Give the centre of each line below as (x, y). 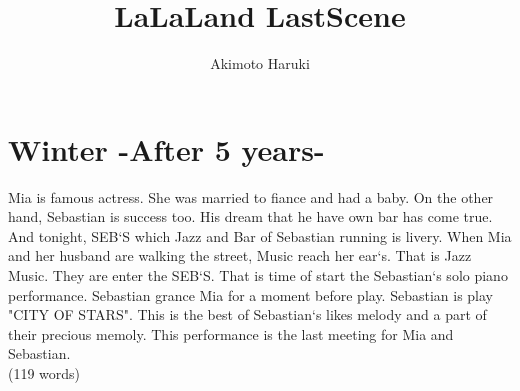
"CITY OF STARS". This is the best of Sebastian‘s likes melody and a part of (247, 314)
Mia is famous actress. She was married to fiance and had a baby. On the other (251, 196)
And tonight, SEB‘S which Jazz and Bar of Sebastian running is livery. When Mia (260, 235)
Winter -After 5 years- (166, 148)
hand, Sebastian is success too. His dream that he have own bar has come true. (250, 216)
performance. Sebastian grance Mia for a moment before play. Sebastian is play (250, 294)
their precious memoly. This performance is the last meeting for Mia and (231, 333)
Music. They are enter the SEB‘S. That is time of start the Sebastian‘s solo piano (258, 275)
